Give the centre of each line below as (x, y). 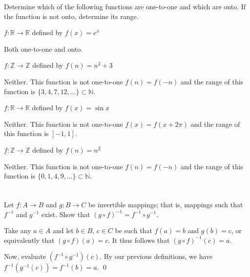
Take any (18, 230)
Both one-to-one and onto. (43, 49)
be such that (134, 230)
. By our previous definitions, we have (156, 256)
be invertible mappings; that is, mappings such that (166, 204)
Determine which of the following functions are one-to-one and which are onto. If (125, 6)
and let (63, 230)
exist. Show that (66, 214)
